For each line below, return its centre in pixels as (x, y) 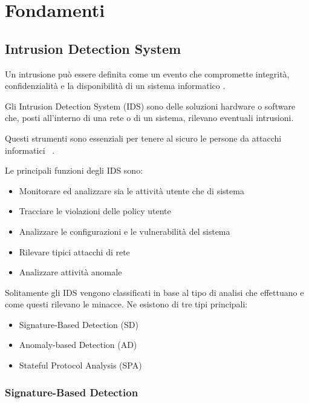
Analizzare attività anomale (70, 272)
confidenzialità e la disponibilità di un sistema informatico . (115, 86)
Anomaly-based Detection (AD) (78, 345)
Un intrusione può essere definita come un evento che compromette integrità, (147, 74)
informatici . (30, 150)
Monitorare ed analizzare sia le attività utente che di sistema (132, 190)
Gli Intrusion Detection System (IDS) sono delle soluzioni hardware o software (150, 106)
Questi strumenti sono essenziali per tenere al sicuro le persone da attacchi (143, 138)
